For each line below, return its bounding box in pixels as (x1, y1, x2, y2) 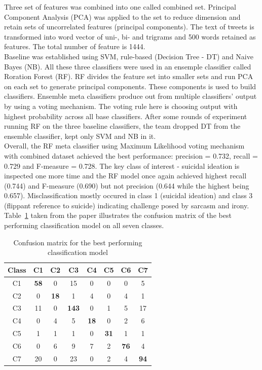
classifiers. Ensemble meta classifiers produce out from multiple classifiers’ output (4, 91, 257, 101)
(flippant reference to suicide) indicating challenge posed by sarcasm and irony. (4, 200, 249, 210)
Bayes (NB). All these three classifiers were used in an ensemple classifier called (4, 61, 251, 71)
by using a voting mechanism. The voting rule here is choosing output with (4, 100, 238, 111)
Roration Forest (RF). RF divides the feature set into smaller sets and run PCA (4, 71, 253, 82)
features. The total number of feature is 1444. (4, 41, 145, 52)
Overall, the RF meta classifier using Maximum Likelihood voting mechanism (4, 140, 245, 151)
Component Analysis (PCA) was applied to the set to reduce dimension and (4, 11, 241, 22)
